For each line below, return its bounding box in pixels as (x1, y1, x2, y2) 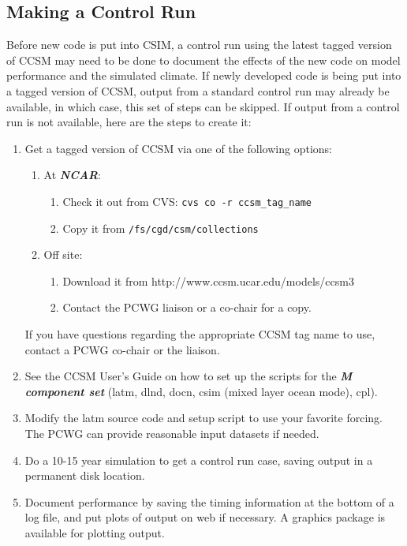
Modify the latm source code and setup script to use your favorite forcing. (24, 409, 383, 426)
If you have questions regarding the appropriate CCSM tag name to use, (24, 326, 375, 342)
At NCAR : (43, 166, 101, 183)
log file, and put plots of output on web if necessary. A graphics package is (24, 509, 386, 525)
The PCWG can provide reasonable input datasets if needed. (24, 425, 319, 442)
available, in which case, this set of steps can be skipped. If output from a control (6, 98, 400, 114)
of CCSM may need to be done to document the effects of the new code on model (6, 51, 401, 68)
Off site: (43, 246, 83, 263)
